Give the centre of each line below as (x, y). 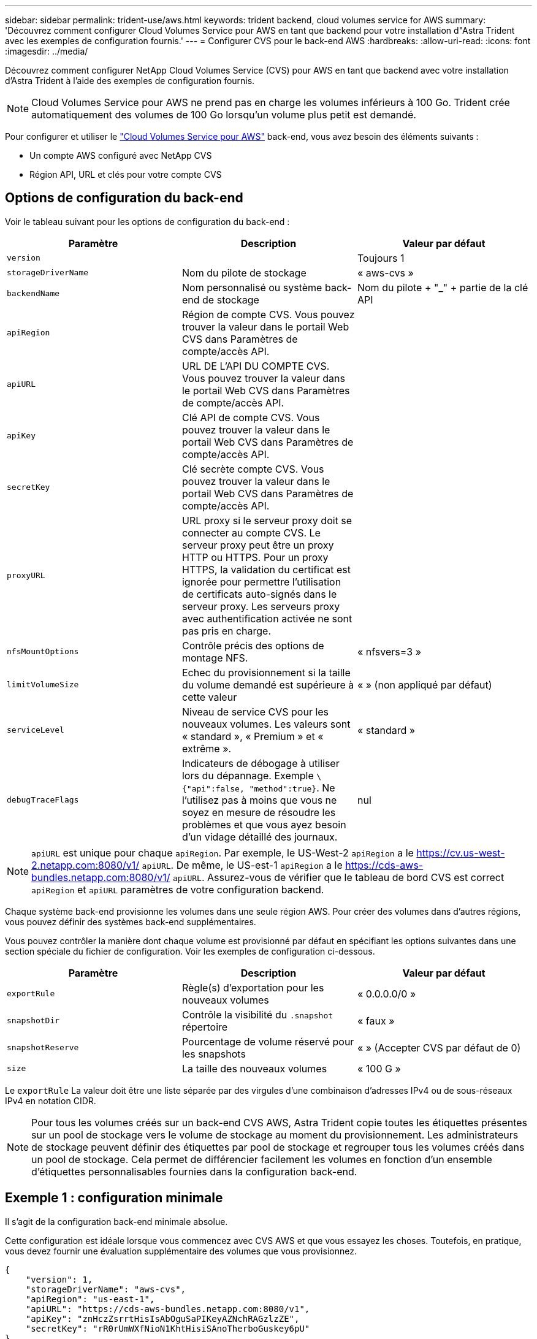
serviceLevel (36, 730)
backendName (33, 294)
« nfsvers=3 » (389, 651)
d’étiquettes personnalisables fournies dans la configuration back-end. (194, 1171)
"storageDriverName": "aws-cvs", (106, 1289)
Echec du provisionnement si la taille (266, 672)
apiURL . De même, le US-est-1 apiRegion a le (242, 865)
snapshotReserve (43, 1048)
